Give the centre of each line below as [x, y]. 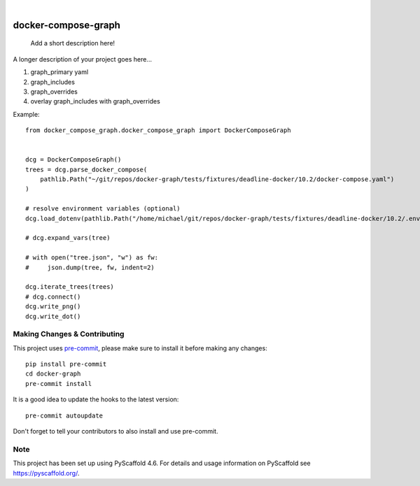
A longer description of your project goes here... [82, 59]
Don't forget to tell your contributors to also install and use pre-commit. [115, 431]
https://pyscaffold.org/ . [46, 473]
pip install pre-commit [66, 364]
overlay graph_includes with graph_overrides [95, 101]
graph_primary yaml [59, 72]
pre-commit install [59, 384]
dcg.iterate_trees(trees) [70, 287]
